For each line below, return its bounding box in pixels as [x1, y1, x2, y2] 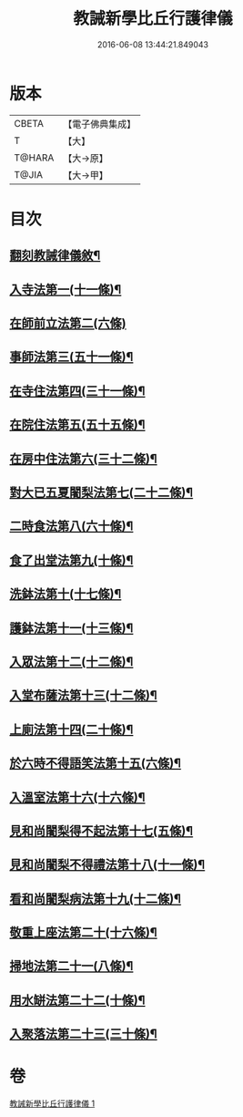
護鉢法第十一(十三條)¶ [9, 620, 134, 636]
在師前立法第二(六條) [9, 315, 127, 331]
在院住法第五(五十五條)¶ [9, 417, 146, 433]
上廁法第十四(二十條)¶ [9, 721, 134, 737]
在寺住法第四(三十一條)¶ [9, 383, 146, 398]
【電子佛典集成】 [63, 118, 137, 130]
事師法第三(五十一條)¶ [9, 349, 134, 365]
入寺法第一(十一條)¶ [9, 282, 122, 297]
